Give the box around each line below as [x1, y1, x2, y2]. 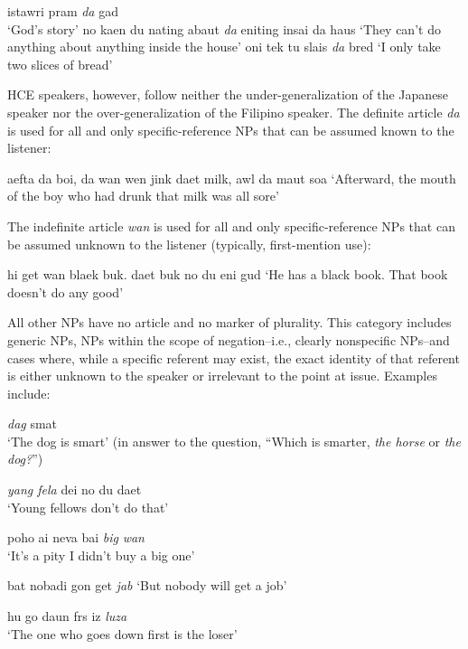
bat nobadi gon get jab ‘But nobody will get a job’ [7, 576, 287, 595]
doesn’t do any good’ [7, 282, 124, 301]
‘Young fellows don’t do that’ [7, 497, 169, 516]
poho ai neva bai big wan [7, 528, 145, 547]
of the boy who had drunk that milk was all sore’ [7, 186, 279, 205]
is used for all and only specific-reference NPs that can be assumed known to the [7, 120, 454, 139]
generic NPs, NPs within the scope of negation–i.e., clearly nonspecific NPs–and [7, 330, 450, 349]
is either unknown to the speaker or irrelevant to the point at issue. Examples [7, 366, 437, 385]
